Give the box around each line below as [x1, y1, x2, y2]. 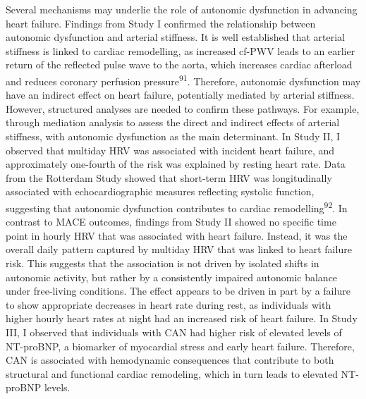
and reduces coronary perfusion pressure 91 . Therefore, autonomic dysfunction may [6, 71, 361, 88]
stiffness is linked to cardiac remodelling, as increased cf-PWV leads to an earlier [6, 43, 355, 58]
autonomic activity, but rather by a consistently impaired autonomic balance [6, 269, 338, 284]
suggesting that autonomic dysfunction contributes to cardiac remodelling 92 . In [6, 198, 348, 215]
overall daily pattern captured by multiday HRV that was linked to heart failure [6, 242, 352, 257]
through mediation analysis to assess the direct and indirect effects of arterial [6, 115, 340, 130]
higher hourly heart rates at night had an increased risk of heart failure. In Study [6, 311, 358, 326]
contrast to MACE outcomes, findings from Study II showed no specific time [6, 214, 336, 229]
